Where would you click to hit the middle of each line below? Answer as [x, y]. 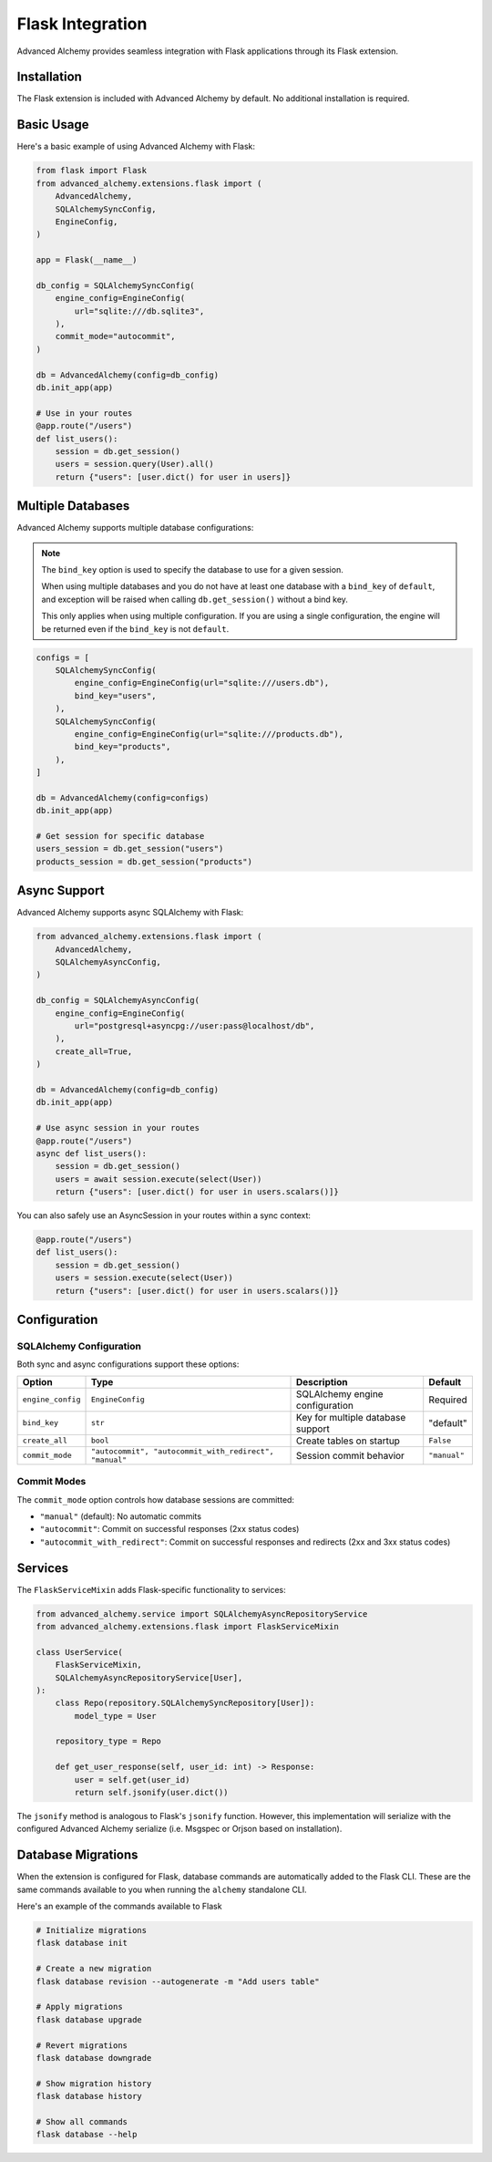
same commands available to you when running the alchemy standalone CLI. [162, 1889]
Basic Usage [53, 124]
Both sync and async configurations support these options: [128, 1364]
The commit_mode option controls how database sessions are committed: [156, 1499]
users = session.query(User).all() [134, 464]
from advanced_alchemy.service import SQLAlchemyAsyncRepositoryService [202, 1614]
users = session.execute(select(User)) [144, 1278]
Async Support [61, 890]
